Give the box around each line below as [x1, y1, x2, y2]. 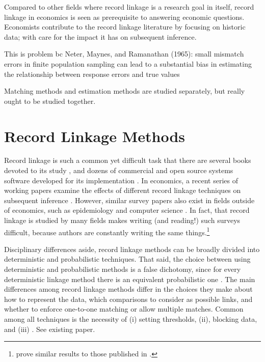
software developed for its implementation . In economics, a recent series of [4, 175, 238, 185]
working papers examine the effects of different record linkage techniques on [4, 185, 241, 196]
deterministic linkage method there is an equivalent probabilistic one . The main [4, 273, 255, 284]
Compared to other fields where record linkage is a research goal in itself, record [4, 2, 254, 12]
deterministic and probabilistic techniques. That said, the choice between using [4, 254, 251, 264]
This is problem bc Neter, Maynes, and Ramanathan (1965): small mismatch [4, 48, 244, 59]
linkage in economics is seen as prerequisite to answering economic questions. [4, 11, 245, 22]
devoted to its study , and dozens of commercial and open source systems [4, 165, 233, 176]
